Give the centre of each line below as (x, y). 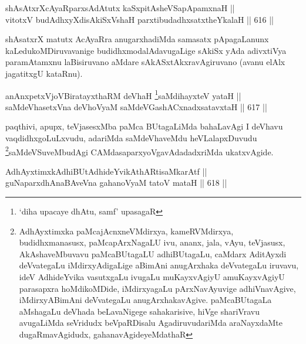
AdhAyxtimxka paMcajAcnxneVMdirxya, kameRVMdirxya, (126, 231)
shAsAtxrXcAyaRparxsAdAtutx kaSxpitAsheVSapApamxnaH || (120, 8)
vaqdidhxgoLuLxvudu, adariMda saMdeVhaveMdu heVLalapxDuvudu (131, 138)
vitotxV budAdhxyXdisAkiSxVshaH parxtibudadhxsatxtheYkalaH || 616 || (139, 19)
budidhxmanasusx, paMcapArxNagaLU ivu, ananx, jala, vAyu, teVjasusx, (152, 242)
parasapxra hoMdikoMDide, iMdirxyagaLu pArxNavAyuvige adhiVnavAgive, (157, 288)
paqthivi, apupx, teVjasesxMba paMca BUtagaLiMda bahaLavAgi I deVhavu (144, 126)
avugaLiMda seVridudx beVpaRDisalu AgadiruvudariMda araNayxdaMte (151, 323)
